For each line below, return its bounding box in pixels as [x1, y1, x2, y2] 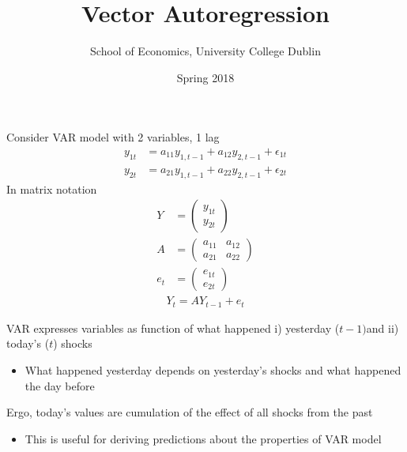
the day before [24, 377, 95, 394]
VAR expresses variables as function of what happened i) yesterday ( [6, 319, 340, 336]
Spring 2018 [176, 69, 235, 85]
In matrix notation [6, 180, 97, 197]
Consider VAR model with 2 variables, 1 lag [6, 129, 220, 145]
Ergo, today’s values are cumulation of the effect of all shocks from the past [6, 404, 373, 420]
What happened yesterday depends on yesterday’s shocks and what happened [24, 361, 401, 378]
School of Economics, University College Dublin [90, 43, 321, 59]
